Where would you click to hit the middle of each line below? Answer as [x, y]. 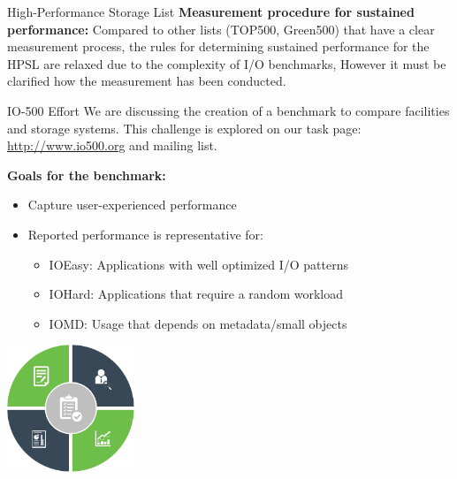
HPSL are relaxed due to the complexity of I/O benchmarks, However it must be [227, 63]
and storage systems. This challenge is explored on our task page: [184, 128]
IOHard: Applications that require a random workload [196, 294]
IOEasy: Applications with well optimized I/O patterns [199, 264]
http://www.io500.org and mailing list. [112, 145]
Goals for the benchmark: [87, 175]
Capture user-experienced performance [132, 205]
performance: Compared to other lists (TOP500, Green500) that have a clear [221, 29]
